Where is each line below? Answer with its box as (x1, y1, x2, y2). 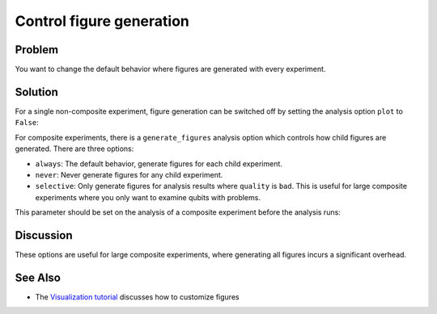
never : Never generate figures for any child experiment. (35, 170, 223, 179)
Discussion (15, 228, 73, 242)
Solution (15, 85, 58, 98)
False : (15, 118, 40, 128)
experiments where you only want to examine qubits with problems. (35, 192, 261, 202)
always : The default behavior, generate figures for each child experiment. (35, 158, 283, 169)
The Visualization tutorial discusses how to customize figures (35, 291, 240, 302)
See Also (15, 270, 61, 284)
